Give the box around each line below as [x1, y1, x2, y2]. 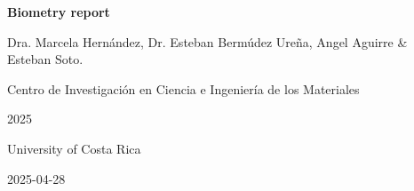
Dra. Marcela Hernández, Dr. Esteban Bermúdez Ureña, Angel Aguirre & [7, 32, 408, 51]
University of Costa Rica [7, 139, 141, 157]
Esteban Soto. [7, 50, 84, 68]
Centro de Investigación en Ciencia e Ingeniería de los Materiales [7, 79, 360, 98]
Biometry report [7, 3, 110, 20]
